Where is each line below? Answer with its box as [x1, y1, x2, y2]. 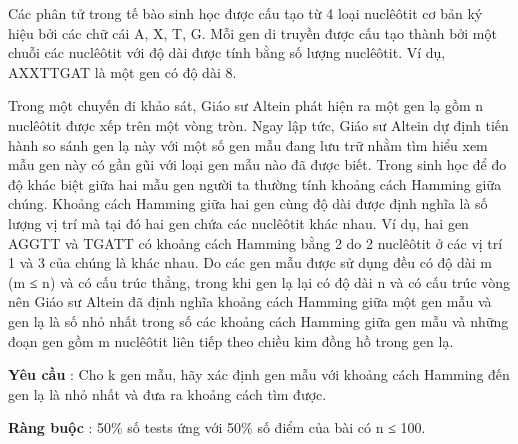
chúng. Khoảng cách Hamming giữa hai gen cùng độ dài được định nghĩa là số [8, 193, 488, 214]
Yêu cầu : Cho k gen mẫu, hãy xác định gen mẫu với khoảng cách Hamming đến [8, 364, 510, 385]
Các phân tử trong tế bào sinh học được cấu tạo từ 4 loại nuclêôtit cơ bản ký [8, 3, 483, 23]
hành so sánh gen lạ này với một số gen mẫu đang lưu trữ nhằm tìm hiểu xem [8, 134, 488, 155]
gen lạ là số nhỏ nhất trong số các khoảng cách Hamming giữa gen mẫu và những [8, 310, 509, 331]
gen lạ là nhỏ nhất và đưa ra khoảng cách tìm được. [8, 383, 327, 404]
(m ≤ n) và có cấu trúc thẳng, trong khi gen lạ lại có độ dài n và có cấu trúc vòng [8, 271, 511, 292]
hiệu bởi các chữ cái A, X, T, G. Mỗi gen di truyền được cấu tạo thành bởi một [8, 22, 497, 43]
